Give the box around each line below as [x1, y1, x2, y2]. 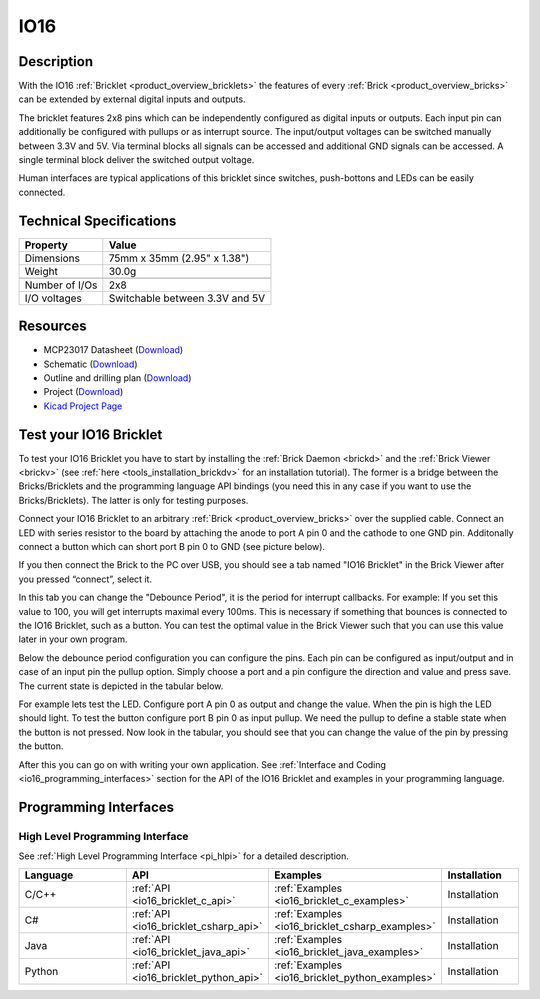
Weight [24, 264, 59, 278]
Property [24, 238, 69, 252]
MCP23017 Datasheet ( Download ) [43, 344, 184, 356]
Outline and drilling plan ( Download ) [43, 372, 192, 384]
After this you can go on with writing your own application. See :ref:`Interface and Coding [18, 758, 387, 770]
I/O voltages [24, 291, 82, 305]
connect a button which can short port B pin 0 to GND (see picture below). [18, 541, 325, 553]
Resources [18, 318, 87, 335]
